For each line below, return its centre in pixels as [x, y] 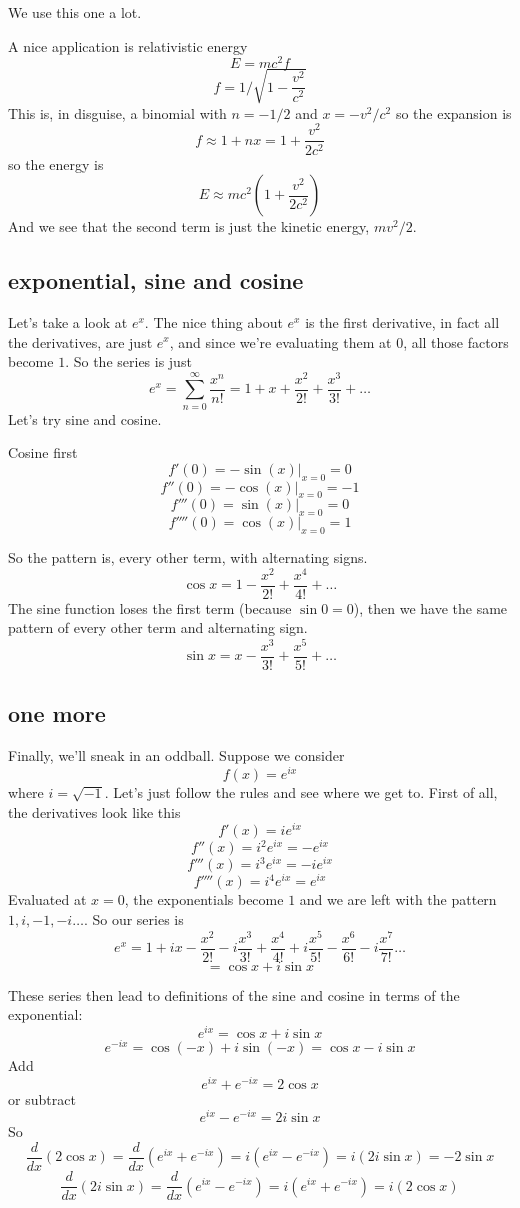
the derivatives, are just [80, 341]
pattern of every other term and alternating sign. [158, 627]
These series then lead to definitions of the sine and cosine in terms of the [234, 994]
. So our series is [133, 919]
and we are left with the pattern [398, 899]
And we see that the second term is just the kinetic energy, [189, 226]
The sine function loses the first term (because [150, 607]
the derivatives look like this [94, 811]
